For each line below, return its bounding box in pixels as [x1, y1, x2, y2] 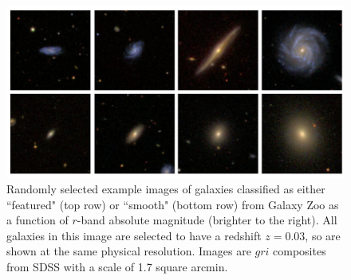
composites [273, 243, 326, 259]
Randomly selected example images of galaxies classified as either [6, 180, 325, 196]
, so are [305, 227, 341, 243]
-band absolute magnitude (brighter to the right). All [77, 212, 337, 228]
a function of [6, 212, 69, 228]
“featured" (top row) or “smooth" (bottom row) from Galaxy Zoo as [6, 196, 339, 212]
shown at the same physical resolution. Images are [6, 243, 251, 259]
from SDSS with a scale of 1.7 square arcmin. [6, 258, 228, 274]
